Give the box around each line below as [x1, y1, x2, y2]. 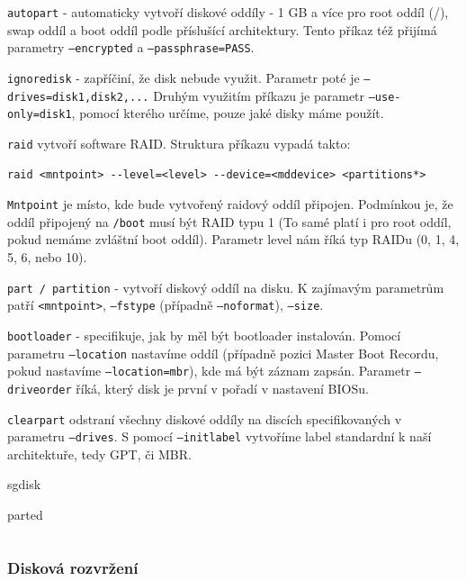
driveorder [7, 383, 72, 396]
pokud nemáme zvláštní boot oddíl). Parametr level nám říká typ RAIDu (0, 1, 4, [7, 230, 460, 249]
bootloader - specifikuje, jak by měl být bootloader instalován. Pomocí [7, 325, 401, 344]
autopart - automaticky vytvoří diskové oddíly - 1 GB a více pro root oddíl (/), [7, 3, 449, 21]
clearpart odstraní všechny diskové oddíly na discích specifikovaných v [7, 409, 402, 428]
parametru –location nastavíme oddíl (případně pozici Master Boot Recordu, [7, 343, 439, 362]
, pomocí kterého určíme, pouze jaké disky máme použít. [71, 104, 384, 123]
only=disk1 [7, 108, 72, 122]
